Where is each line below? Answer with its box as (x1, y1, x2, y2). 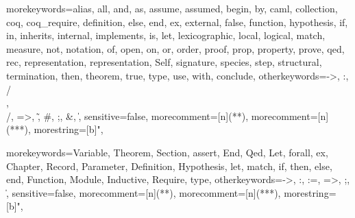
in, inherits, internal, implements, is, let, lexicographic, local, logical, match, (6, 28, 326, 43)
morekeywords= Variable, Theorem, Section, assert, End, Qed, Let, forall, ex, (6, 145, 328, 159)
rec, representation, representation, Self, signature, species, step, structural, (6, 55, 322, 69)
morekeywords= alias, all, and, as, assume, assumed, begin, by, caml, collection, (6, 1, 338, 15)
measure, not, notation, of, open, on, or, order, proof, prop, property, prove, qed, (6, 41, 345, 56)
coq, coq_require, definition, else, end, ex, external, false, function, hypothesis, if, (6, 14, 348, 29)
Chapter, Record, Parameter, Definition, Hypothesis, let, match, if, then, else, (6, 158, 332, 173)
